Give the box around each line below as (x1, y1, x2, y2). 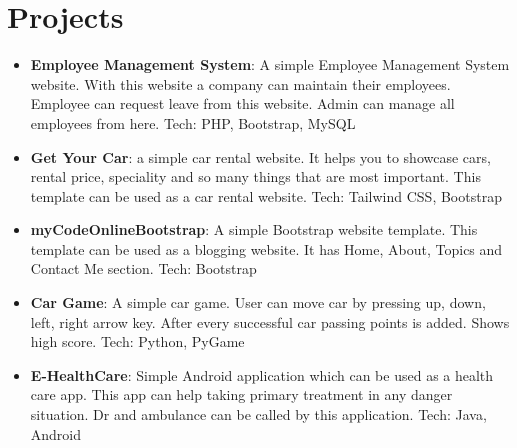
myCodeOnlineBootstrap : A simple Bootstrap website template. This (30, 219, 478, 240)
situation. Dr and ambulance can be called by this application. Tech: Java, (30, 404, 487, 425)
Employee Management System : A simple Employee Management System (30, 54, 510, 75)
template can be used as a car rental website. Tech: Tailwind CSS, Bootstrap (30, 185, 502, 206)
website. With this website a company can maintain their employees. (30, 73, 451, 94)
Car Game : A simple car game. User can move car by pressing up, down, (30, 292, 486, 313)
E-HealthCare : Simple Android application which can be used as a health (30, 364, 494, 385)
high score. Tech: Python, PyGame (30, 331, 245, 352)
